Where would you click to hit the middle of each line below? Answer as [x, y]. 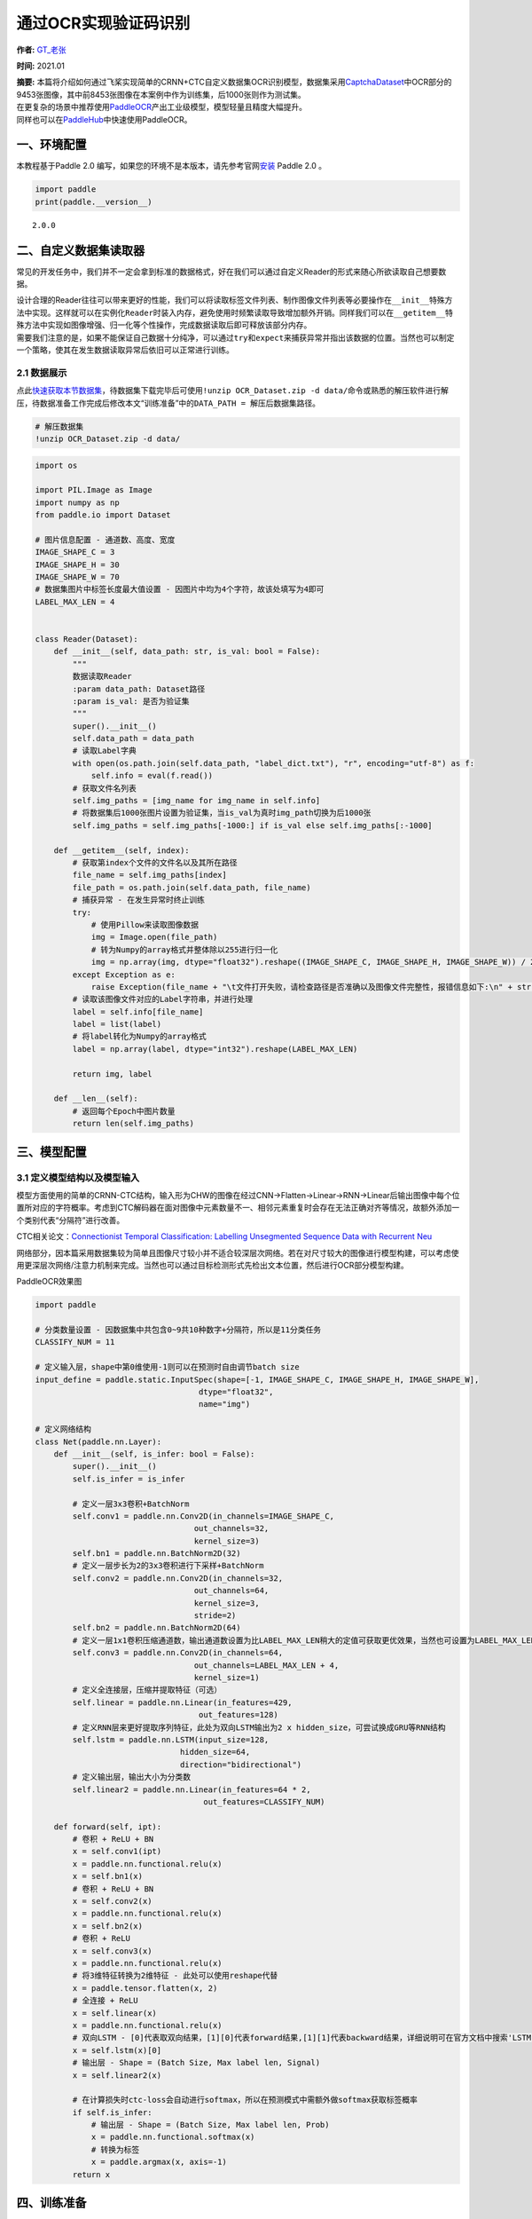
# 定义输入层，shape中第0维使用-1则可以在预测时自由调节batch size [168, 1367]
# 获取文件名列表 [104, 788]
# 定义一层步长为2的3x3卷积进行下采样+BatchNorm [168, 1566]
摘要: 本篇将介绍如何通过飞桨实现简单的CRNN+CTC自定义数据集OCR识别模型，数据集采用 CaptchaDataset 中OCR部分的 [234, 82]
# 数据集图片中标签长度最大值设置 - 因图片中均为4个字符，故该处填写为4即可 [180, 589]
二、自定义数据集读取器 [81, 250]
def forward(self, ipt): [108, 1827]
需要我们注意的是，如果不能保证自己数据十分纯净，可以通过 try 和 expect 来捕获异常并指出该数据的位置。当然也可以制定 [235, 337]
